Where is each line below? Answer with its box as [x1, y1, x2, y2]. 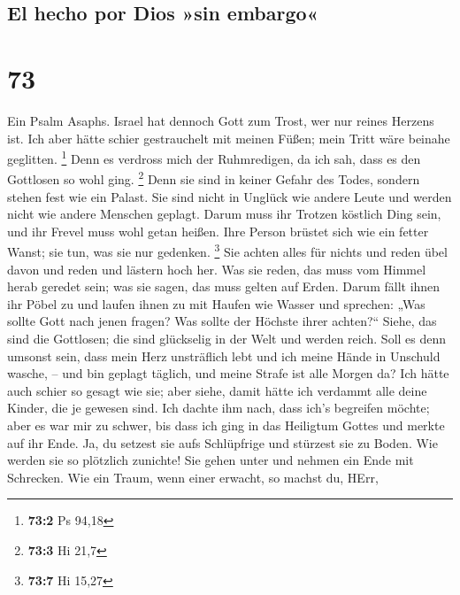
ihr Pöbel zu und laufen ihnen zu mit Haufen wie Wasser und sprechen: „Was [7, 294, 425, 313]
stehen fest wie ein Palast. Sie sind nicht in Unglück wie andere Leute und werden [7, 187, 452, 205]
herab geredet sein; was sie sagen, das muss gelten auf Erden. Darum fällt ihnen [7, 277, 441, 296]
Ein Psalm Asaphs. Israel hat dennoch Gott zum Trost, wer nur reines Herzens [7, 111, 434, 129]
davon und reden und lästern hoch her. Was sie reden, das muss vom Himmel [7, 259, 426, 278]
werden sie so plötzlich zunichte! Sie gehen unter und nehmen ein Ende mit [7, 451, 414, 469]
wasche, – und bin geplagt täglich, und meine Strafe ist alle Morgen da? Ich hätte [7, 364, 449, 382]
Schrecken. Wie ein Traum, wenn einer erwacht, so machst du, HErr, [7, 467, 379, 486]
